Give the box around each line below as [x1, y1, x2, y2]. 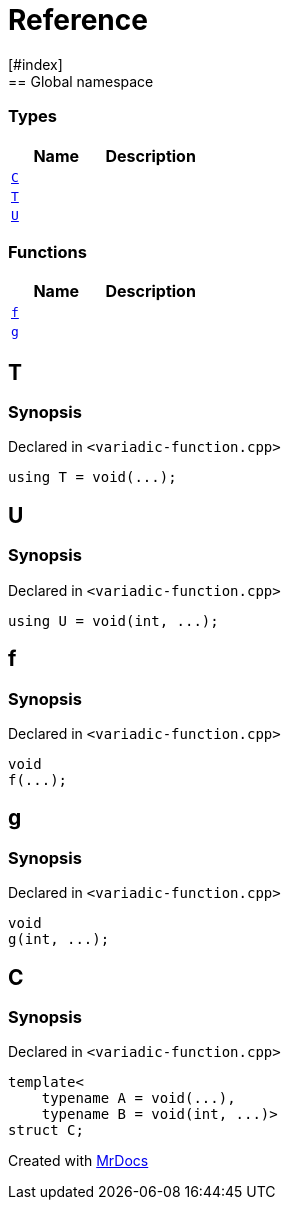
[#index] [8, 55, 63, 73]
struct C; [8, 1122, 84, 1139]
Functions [8, 241, 87, 262]
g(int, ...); [8, 931, 110, 948]
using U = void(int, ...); [8, 612, 219, 629]
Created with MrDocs [8, 1152, 149, 1170]
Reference [8, 3, 148, 37]
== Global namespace [8, 72, 154, 90]
